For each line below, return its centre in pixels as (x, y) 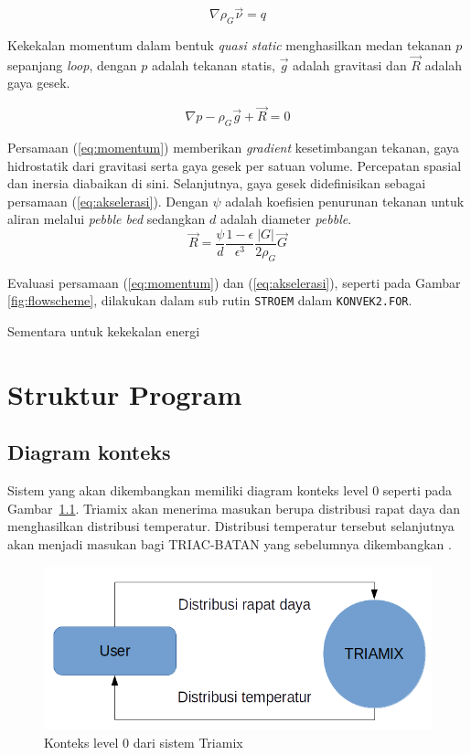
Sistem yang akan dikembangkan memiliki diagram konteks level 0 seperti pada (230, 490)
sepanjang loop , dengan (72, 64)
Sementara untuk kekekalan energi (104, 331)
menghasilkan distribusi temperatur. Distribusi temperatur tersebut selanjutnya (231, 526)
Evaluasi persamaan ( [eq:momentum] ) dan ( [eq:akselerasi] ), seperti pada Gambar (234, 282)
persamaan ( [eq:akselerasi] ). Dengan (108, 201)
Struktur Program (125, 393)
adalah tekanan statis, (213, 64)
